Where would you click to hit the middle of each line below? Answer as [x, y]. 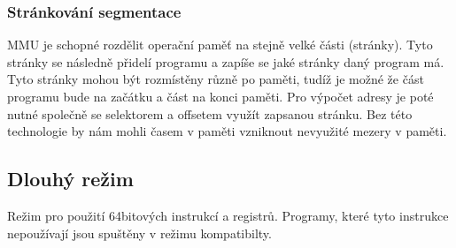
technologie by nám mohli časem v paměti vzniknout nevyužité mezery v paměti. [227, 131]
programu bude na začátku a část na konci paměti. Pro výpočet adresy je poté [220, 96]
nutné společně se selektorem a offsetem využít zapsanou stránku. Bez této [210, 113]
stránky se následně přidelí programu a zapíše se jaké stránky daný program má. [226, 61]
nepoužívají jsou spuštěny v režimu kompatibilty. [139, 233]
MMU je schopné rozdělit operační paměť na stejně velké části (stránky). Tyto [220, 45]
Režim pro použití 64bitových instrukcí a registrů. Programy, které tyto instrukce [228, 215]
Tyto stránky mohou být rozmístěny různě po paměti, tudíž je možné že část [216, 79]
